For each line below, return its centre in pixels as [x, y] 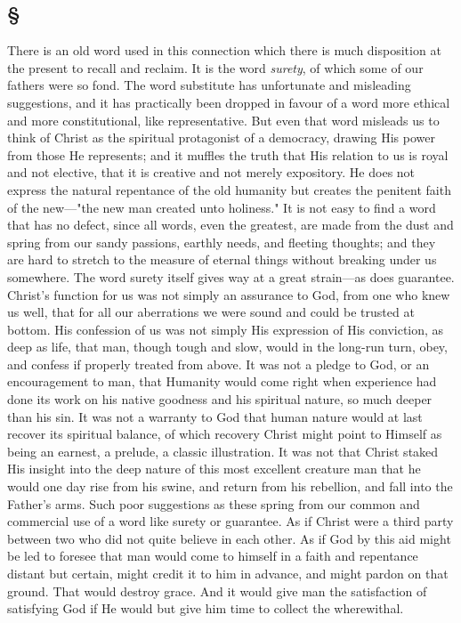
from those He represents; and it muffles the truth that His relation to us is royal [228, 154]
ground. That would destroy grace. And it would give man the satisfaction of [217, 591]
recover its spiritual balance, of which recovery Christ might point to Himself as [225, 434]
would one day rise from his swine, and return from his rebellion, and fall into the [230, 486]
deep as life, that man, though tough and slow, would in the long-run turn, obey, [227, 347]
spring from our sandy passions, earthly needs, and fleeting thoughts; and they [222, 242]
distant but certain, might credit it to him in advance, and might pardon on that [228, 574]
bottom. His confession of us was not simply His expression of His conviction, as [226, 329]
